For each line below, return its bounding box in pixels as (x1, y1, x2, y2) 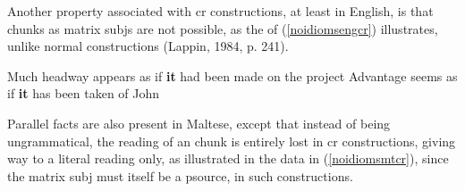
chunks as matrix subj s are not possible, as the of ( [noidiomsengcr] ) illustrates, (7, 19, 438, 37)
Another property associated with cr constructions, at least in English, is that (7, 2, 434, 20)
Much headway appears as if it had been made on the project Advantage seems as (7, 66, 458, 85)
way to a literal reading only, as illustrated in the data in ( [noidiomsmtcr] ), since (7, 149, 449, 168)
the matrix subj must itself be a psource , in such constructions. (7, 166, 353, 185)
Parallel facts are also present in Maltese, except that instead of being (7, 113, 391, 132)
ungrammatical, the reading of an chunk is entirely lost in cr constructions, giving (7, 131, 456, 150)
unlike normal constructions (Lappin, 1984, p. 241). (7, 37, 289, 55)
